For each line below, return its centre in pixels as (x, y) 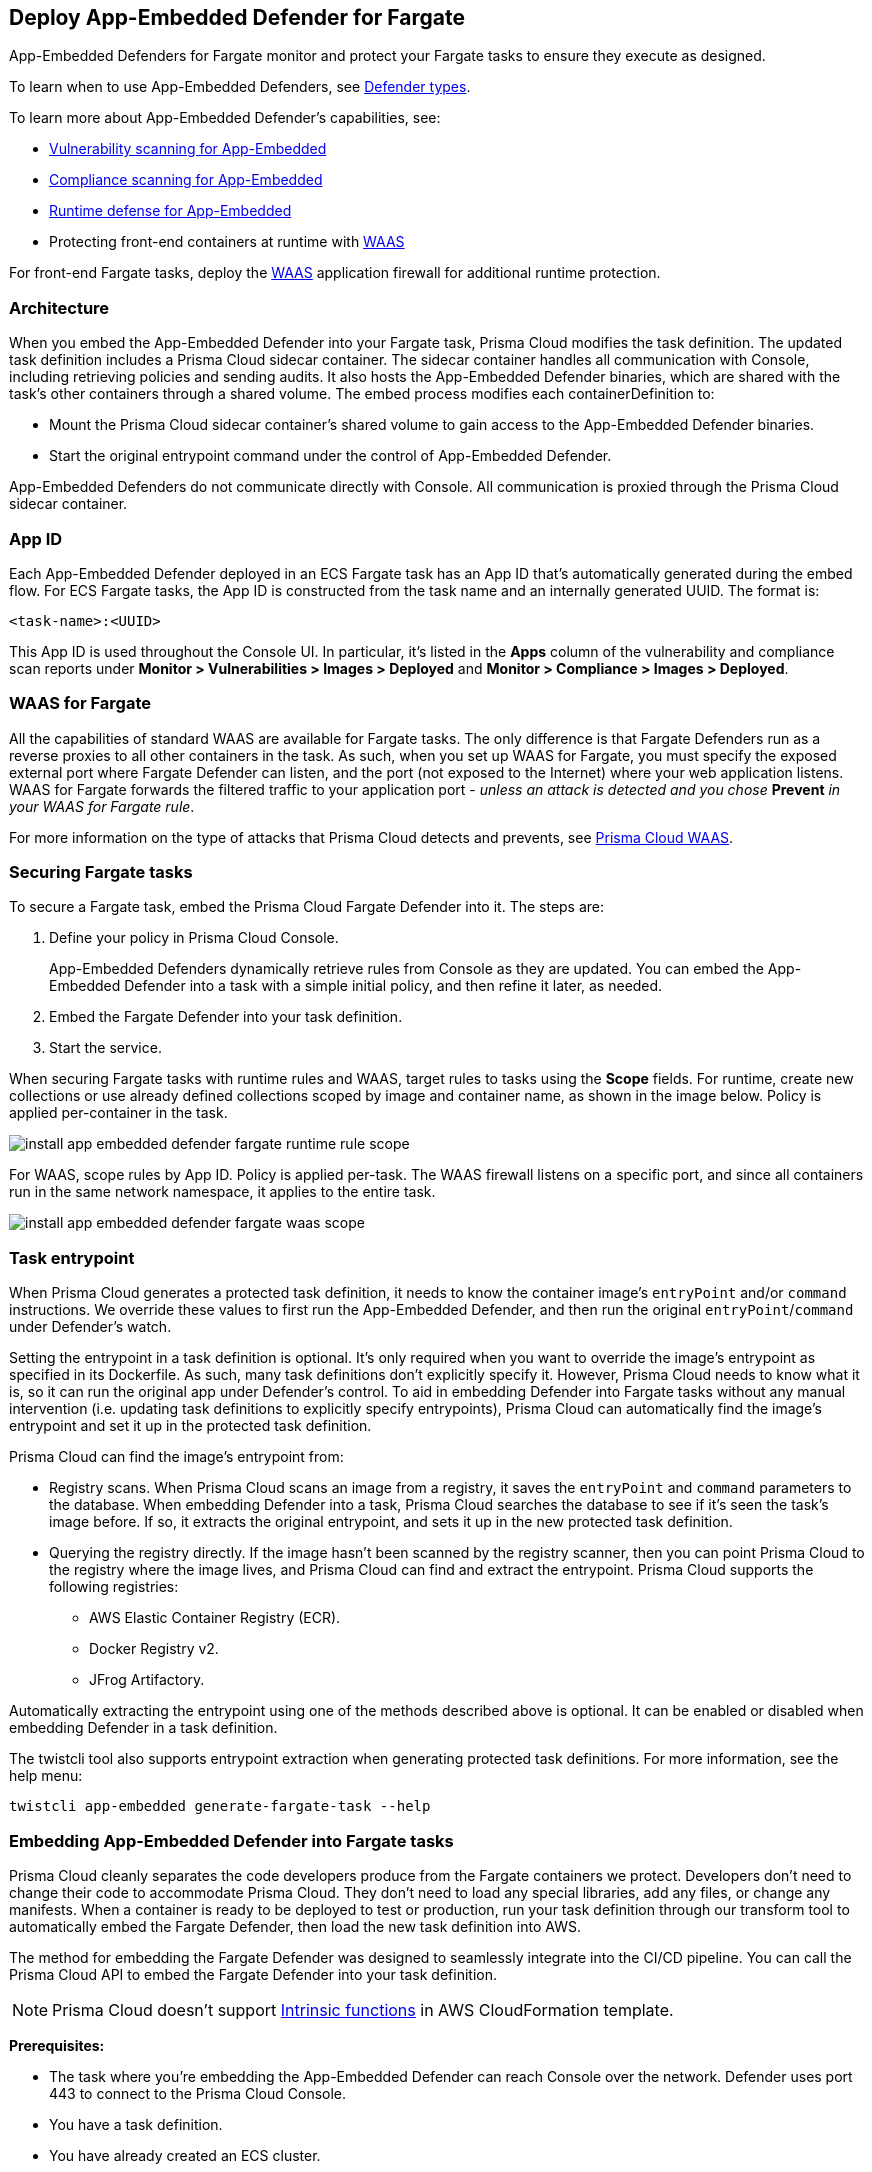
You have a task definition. (136, 2124)
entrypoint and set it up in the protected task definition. (190, 1426)
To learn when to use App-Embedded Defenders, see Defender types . (240, 87)
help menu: (46, 1776)
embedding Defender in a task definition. (143, 1728)
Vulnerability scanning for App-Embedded (188, 149)
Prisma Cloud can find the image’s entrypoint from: (176, 1457)
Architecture (59, 307)
